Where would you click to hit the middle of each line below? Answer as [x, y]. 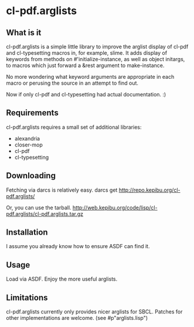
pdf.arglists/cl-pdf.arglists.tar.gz [45, 213]
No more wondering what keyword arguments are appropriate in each [90, 77]
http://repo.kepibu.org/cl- [149, 190]
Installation [27, 233]
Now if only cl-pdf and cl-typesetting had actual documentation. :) [86, 94]
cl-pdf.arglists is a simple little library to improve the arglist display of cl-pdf [97, 46]
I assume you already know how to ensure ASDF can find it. [78, 246]
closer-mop [28, 145]
